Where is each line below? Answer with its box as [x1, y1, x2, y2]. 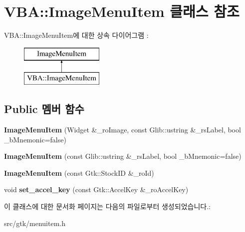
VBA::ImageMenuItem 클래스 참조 [4, 1, 240, 21]
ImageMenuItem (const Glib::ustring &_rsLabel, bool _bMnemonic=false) [4, 151, 242, 161]
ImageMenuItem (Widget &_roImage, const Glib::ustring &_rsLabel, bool [4, 124, 241, 135]
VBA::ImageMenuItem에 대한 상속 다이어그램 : [4, 30, 149, 40]
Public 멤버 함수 [4, 101, 84, 116]
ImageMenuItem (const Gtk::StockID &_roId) [4, 167, 154, 178]
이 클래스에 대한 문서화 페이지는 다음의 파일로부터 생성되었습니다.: [4, 201, 211, 212]
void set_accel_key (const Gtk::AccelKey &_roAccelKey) [4, 184, 189, 195]
